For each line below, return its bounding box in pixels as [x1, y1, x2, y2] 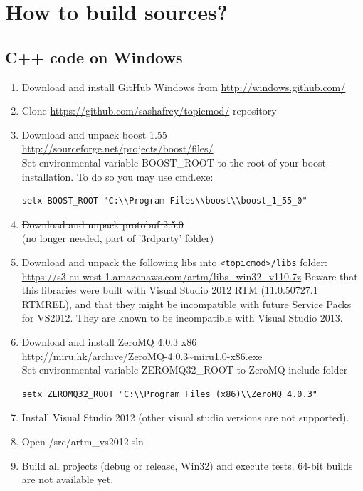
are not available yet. [21, 472, 114, 487]
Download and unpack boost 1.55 [21, 127, 167, 142]
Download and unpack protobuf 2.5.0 [21, 216, 184, 231]
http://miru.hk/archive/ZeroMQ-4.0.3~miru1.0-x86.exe [21, 348, 263, 363]
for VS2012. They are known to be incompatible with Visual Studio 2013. [21, 310, 343, 325]
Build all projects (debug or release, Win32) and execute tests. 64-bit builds [21, 458, 353, 472]
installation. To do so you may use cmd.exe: [21, 169, 214, 184]
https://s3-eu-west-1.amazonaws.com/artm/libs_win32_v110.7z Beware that [21, 268, 358, 283]
